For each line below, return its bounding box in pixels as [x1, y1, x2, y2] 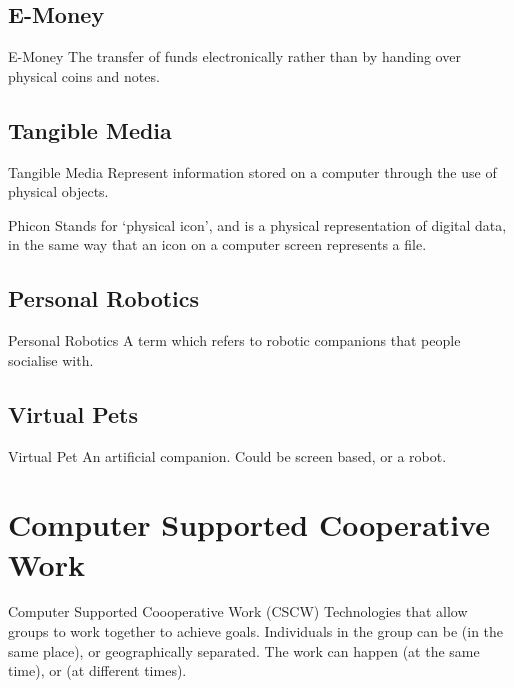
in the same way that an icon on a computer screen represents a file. [8, 234, 427, 255]
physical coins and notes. [8, 65, 160, 86]
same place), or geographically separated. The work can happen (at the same [8, 640, 480, 661]
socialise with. [8, 349, 94, 370]
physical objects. [8, 181, 109, 202]
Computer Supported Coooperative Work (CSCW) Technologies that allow [8, 601, 468, 622]
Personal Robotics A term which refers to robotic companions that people [8, 330, 461, 351]
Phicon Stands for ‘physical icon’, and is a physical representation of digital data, [8, 214, 507, 235]
